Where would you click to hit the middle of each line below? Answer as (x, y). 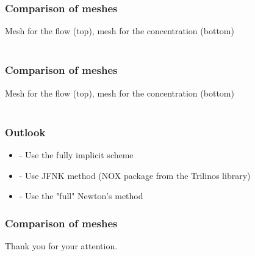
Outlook (25, 132)
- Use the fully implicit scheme (76, 155)
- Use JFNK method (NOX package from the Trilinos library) (135, 175)
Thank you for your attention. (61, 246)
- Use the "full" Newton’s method (81, 196)
